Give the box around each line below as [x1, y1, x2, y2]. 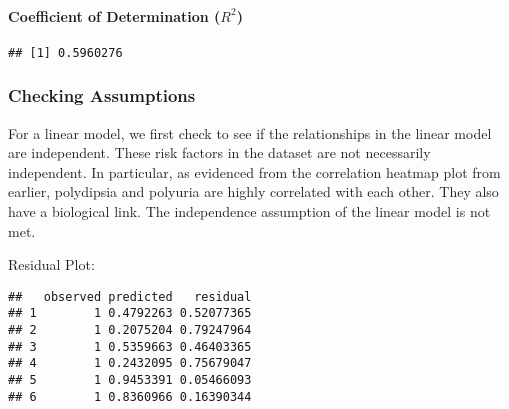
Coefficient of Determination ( [8, 5, 221, 26]
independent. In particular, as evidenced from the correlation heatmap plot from [8, 161, 501, 182]
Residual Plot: [8, 254, 95, 275]
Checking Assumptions [8, 83, 196, 108]
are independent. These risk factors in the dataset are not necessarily [8, 142, 431, 163]
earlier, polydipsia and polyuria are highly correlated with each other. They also [8, 181, 499, 202]
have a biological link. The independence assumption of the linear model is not [8, 201, 491, 222]
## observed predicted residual [8, 289, 252, 304]
